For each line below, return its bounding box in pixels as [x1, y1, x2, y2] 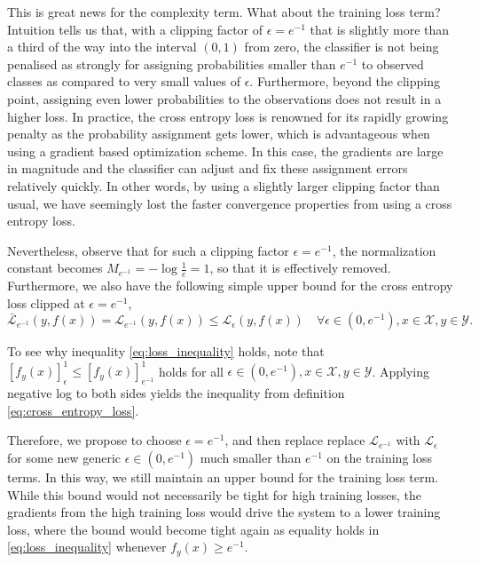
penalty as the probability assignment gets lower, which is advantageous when [7, 124, 430, 143]
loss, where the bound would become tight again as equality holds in [7, 520, 380, 538]
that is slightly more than [310, 20, 450, 38]
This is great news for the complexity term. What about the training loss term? [7, 3, 441, 20]
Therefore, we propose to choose [7, 431, 182, 449]
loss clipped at [7, 293, 85, 312]
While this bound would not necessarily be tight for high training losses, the [7, 485, 421, 504]
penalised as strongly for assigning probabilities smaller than [7, 54, 336, 73]
